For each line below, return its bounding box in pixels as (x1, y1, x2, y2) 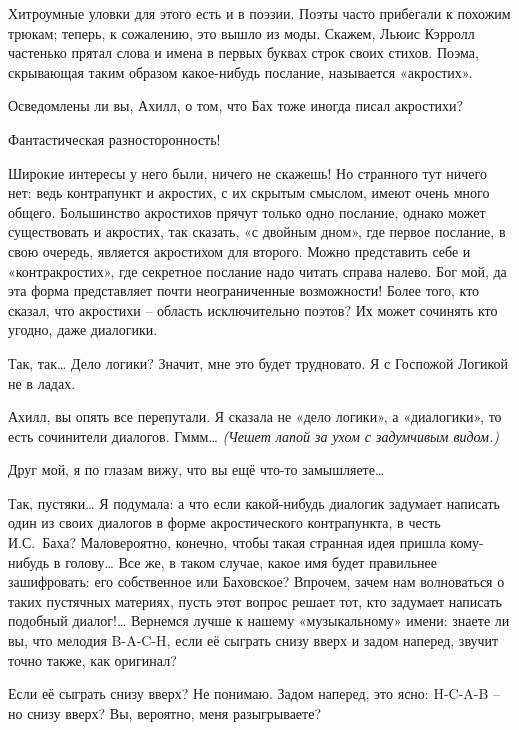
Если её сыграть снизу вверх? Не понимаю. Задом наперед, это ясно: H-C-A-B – (8, 683, 501, 704)
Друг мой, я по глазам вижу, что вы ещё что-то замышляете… (8, 459, 385, 480)
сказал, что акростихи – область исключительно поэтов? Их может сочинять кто (8, 299, 498, 320)
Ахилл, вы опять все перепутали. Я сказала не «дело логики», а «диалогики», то (8, 406, 502, 427)
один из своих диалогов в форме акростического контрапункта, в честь (8, 512, 441, 533)
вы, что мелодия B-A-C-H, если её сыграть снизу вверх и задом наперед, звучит (8, 630, 499, 651)
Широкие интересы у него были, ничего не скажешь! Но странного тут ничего (8, 162, 487, 183)
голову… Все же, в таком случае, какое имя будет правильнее (65, 551, 438, 572)
